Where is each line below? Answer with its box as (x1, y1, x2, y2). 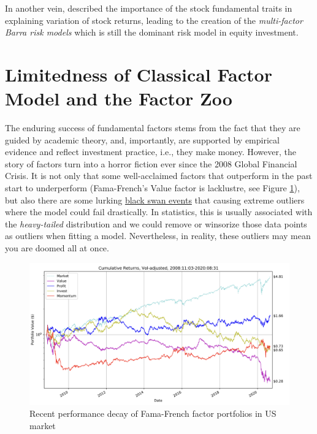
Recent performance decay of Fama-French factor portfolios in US (29, 407, 277, 420)
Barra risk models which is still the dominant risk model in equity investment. (5, 26, 299, 39)
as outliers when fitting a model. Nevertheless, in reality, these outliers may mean (5, 229, 311, 242)
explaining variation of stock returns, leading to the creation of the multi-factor (5, 13, 303, 26)
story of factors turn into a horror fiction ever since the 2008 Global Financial (5, 157, 297, 170)
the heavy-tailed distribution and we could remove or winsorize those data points (5, 217, 307, 230)
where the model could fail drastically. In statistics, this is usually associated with (5, 205, 313, 218)
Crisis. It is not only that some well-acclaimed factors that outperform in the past (5, 169, 313, 182)
